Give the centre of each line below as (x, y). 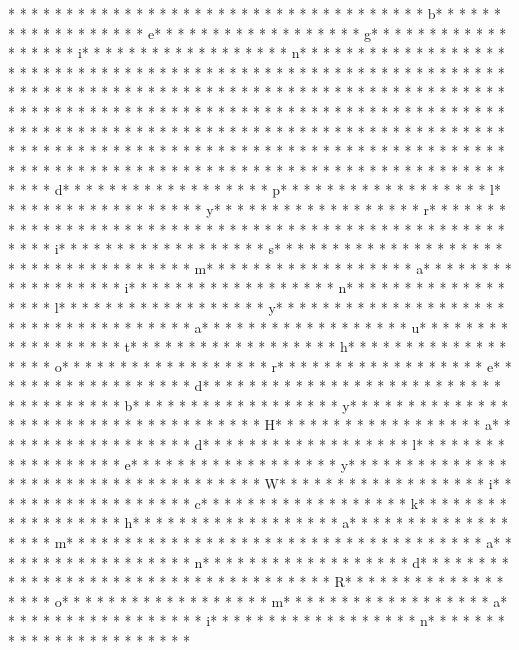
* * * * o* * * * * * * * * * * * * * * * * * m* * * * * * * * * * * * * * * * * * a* (258, 600)
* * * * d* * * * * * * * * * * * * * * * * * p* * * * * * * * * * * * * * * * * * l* (254, 189)
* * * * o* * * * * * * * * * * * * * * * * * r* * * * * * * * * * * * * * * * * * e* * (260, 365)
